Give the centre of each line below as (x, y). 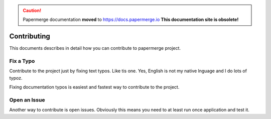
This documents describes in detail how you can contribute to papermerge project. (95, 48)
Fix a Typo (22, 61)
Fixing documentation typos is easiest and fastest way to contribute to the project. (94, 87)
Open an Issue (27, 100)
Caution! (32, 10)
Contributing (30, 37)
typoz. (16, 78)
